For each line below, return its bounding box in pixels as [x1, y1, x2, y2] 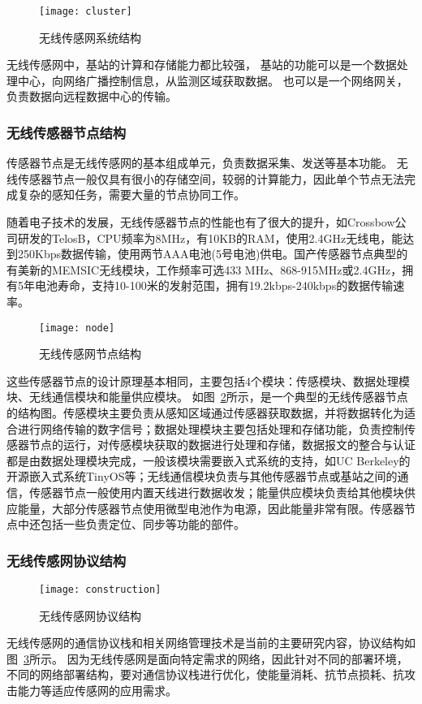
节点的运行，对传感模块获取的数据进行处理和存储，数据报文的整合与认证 [28, 436, 416, 453]
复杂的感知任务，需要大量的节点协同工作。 [17, 186, 245, 203]
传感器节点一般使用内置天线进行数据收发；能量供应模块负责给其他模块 [28, 484, 404, 500]
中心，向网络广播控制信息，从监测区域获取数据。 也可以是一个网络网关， [17, 71, 408, 89]
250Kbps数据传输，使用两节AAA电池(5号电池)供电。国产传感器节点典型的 [17, 245, 408, 262]
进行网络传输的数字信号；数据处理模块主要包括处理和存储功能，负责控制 [17, 420, 404, 437]
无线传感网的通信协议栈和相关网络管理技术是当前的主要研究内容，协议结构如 [6, 634, 416, 651]
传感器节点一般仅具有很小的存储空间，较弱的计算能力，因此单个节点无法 [17, 170, 404, 187]
